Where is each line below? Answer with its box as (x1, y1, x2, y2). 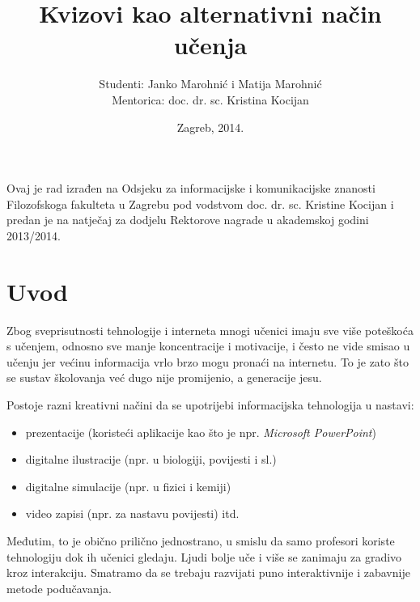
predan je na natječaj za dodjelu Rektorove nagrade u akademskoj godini (6, 211, 369, 228)
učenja (173, 28, 248, 61)
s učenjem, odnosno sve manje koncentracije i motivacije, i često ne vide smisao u (6, 337, 410, 354)
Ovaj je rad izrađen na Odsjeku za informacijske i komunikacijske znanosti (6, 180, 375, 197)
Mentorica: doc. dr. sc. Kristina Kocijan (112, 91, 309, 108)
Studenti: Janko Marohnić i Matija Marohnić (99, 75, 322, 92)
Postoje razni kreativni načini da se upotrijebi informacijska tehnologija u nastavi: (6, 396, 414, 413)
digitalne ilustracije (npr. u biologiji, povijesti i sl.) (25, 451, 277, 468)
